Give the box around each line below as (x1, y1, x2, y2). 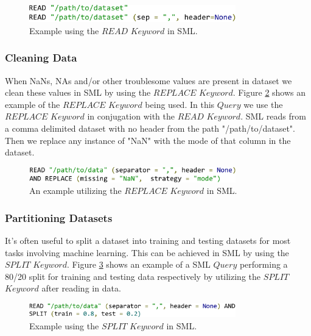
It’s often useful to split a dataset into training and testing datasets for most (5, 234, 291, 246)
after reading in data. (41, 282, 121, 295)
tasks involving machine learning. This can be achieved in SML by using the (5, 246, 289, 259)
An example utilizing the (29, 184, 122, 197)
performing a (239, 258, 288, 271)
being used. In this (145, 98, 215, 110)
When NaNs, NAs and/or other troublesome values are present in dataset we (5, 74, 292, 87)
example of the (5, 98, 60, 110)
